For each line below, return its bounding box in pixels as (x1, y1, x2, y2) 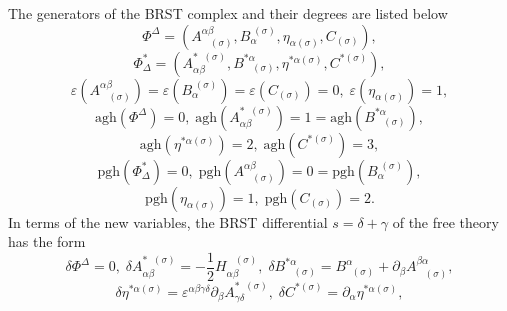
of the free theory (392, 211, 499, 232)
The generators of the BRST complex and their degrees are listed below (8, 3, 448, 23)
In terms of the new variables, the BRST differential (8, 211, 328, 232)
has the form (8, 231, 86, 252)
